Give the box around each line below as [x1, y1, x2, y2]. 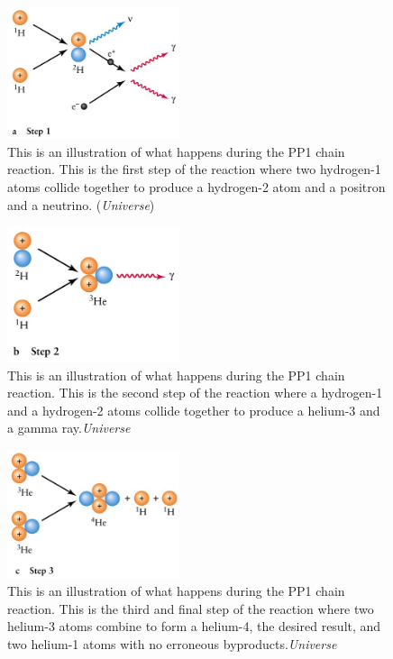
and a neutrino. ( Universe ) [7, 195, 155, 214]
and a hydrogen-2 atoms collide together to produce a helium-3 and [7, 400, 380, 419]
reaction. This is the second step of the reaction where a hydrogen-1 [7, 383, 383, 402]
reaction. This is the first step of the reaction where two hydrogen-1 [7, 160, 381, 178]
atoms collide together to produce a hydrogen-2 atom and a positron [7, 178, 386, 196]
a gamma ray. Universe [7, 418, 131, 437]
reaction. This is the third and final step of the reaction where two [7, 599, 374, 618]
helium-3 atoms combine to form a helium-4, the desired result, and [7, 617, 381, 636]
